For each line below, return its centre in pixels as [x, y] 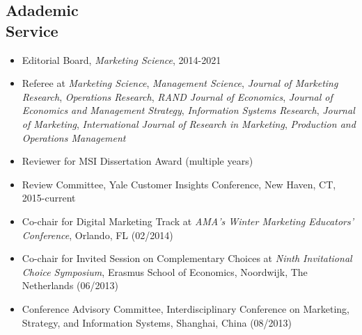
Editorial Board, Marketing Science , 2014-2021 [121, 59]
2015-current [49, 198]
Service [32, 30]
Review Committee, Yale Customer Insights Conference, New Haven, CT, [179, 184]
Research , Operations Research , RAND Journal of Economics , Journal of [177, 96]
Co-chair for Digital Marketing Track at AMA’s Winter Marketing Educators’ [188, 221]
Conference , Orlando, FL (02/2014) [97, 235]
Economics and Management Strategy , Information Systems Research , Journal [188, 110]
